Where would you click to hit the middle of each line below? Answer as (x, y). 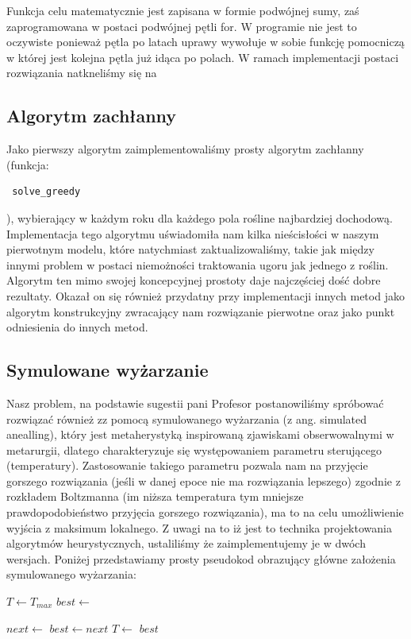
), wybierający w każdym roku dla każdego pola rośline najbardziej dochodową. (200, 217)
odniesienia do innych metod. (77, 327)
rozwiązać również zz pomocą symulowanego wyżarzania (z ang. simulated (187, 418)
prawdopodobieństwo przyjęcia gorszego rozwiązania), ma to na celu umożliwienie (205, 512)
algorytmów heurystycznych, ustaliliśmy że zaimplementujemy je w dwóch (186, 543)
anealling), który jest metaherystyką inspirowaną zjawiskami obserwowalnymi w (200, 434)
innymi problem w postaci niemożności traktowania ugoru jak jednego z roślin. (198, 264)
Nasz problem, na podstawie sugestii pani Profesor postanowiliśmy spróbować (195, 403)
